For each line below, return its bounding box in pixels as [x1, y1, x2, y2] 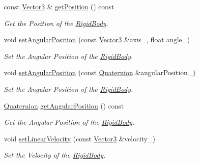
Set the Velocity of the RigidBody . [4, 150, 106, 160]
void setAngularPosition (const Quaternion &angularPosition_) [4, 67, 196, 78]
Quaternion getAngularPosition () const [4, 100, 124, 110]
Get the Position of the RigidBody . [4, 18, 109, 28]
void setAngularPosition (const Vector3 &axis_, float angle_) [4, 34, 190, 45]
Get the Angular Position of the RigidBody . [4, 117, 135, 127]
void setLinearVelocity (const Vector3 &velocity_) [4, 133, 156, 143]
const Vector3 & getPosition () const [4, 1, 114, 11]
